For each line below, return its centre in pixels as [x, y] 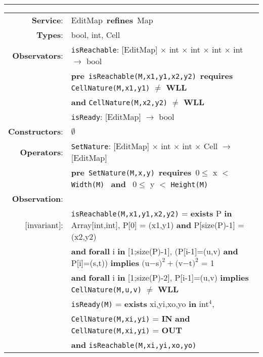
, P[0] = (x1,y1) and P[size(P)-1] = [181, 225]
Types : [50, 35]
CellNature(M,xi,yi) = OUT [127, 330]
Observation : [37, 198]
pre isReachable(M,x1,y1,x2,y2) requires [152, 76]
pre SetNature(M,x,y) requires [131, 172]
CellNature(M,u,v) [106, 290]
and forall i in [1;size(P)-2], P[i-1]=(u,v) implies [160, 277]
